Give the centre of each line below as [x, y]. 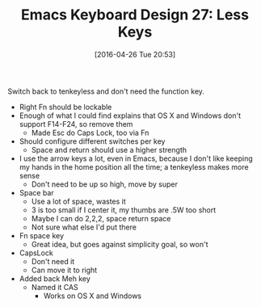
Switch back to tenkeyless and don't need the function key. [106, 91]
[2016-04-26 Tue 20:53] [135, 54]
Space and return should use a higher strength [109, 149]
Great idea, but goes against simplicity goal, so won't [120, 244]
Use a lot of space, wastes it [78, 201]
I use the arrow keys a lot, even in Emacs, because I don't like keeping [136, 158]
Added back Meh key [55, 278]
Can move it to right [64, 270]
